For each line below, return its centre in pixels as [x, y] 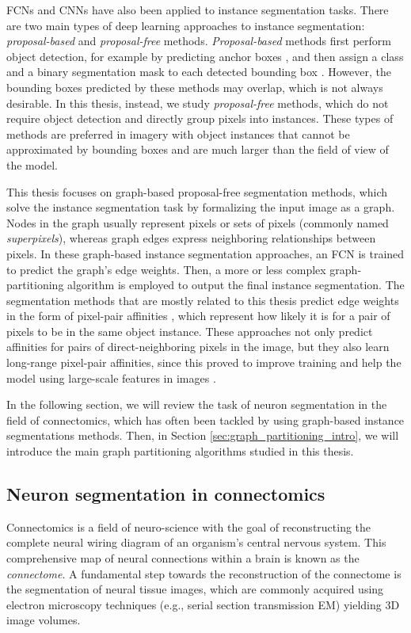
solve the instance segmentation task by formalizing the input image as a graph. [201, 207]
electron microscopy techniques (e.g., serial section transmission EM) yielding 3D [203, 604]
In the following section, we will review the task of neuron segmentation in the [197, 404]
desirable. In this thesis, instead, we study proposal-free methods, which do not [198, 103]
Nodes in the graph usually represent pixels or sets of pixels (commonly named [198, 222]
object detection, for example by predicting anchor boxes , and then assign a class [205, 56]
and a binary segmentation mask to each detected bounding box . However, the [199, 72]
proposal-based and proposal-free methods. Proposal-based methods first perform [199, 41]
